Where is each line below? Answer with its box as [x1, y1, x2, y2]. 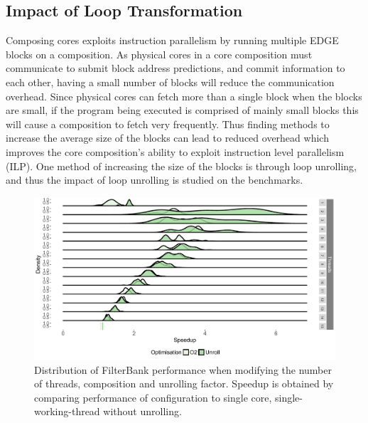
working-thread [34, 404, 100, 419]
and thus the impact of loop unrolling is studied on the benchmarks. [6, 172, 303, 187]
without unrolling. [103, 404, 182, 419]
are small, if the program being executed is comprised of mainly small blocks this [6, 103, 359, 117]
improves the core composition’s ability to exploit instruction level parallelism [6, 144, 345, 159]
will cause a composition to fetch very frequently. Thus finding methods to [6, 116, 330, 131]
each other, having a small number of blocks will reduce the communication [6, 74, 335, 89]
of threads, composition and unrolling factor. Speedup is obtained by [34, 376, 334, 391]
